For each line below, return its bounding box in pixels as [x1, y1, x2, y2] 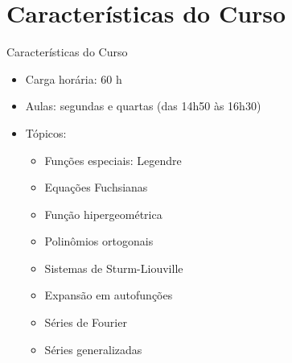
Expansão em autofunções [44, 287, 173, 303]
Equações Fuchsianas [44, 179, 148, 196]
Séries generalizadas [44, 340, 142, 357]
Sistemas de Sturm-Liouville [44, 259, 183, 276]
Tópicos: [25, 124, 67, 141]
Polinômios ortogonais [44, 233, 154, 250]
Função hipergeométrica [44, 205, 162, 222]
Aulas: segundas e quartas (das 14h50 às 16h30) [25, 97, 261, 114]
